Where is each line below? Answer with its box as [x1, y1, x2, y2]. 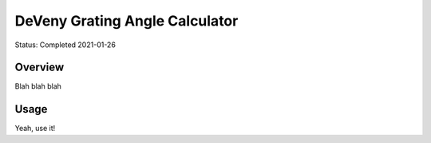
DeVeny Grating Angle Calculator [14, 12, 239, 30]
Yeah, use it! [14, 124, 56, 133]
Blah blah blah [14, 81, 61, 91]
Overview [14, 61, 65, 74]
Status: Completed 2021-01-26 [14, 40, 116, 50]
